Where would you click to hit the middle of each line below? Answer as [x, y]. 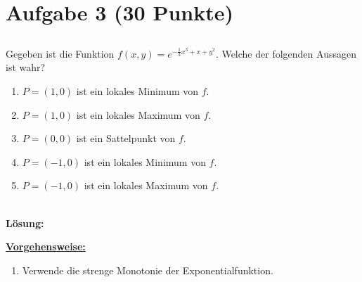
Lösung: [25, 223]
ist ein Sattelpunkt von [126, 138]
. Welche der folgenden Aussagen [286, 53]
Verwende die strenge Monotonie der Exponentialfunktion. [148, 270]
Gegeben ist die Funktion [60, 53]
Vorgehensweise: [46, 246]
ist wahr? [26, 67]
